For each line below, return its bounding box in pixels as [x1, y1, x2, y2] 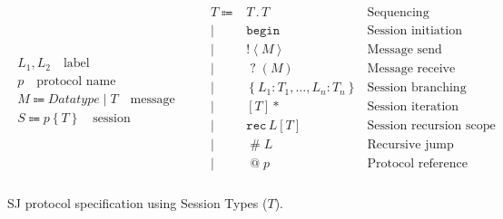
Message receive [367, 62, 456, 76]
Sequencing [367, 6, 429, 20]
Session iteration [367, 100, 459, 114]
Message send [367, 43, 442, 57]
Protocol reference [367, 157, 468, 171]
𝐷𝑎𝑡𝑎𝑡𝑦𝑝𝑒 [47, 92, 100, 106]
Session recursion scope [367, 119, 496, 133]
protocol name [36, 74, 116, 88]
